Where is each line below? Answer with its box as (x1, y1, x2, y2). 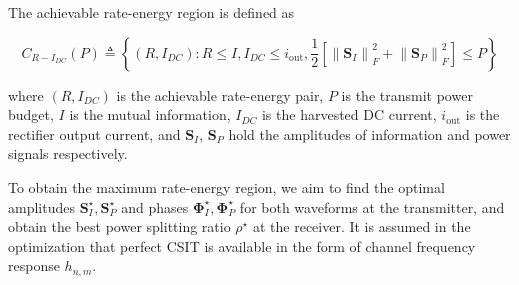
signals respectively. (8, 143, 128, 164)
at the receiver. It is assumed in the (252, 216, 471, 237)
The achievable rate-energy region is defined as (8, 2, 295, 22)
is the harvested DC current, (261, 104, 437, 125)
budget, (8, 104, 54, 125)
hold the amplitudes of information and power (228, 123, 511, 144)
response (8, 255, 60, 276)
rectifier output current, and (8, 123, 181, 144)
